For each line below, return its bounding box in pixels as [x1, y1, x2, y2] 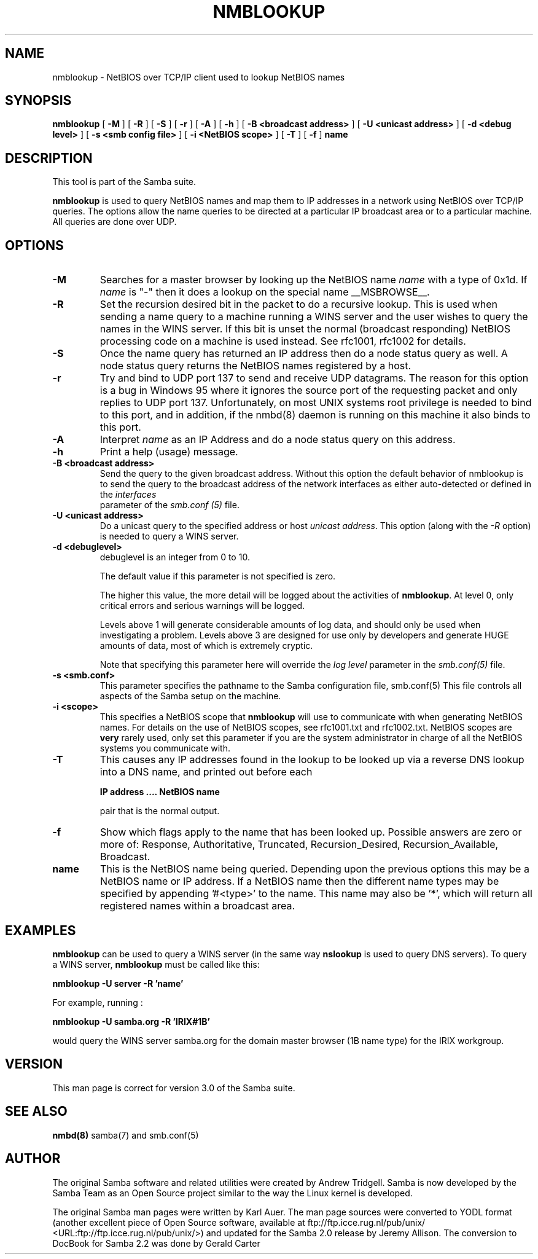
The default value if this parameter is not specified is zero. [99, 571, 336, 582]
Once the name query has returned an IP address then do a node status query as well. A [99, 347, 508, 360]
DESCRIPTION [5, 150, 93, 166]
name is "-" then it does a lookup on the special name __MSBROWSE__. [99, 286, 430, 299]
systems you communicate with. [99, 743, 230, 754]
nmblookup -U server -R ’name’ [52, 978, 184, 989]
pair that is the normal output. [99, 806, 220, 817]
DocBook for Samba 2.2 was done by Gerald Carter [52, 1237, 260, 1249]
